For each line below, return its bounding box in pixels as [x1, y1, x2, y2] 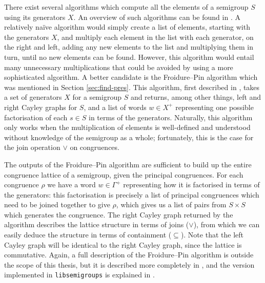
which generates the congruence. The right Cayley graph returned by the [4, 209, 233, 220]
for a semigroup [72, 92, 121, 102]
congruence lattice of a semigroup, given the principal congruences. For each [4, 169, 243, 180]
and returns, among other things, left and [130, 92, 261, 102]
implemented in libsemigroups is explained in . [4, 269, 155, 280]
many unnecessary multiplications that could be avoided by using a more [4, 61, 233, 72]
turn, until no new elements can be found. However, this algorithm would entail [4, 51, 254, 62]
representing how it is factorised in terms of [123, 179, 260, 190]
